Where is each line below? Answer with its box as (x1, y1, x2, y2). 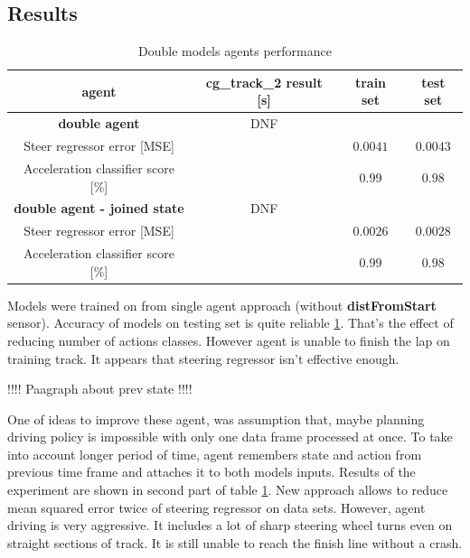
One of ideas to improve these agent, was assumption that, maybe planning (7, 409, 425, 428)
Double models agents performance (138, 42, 332, 60)
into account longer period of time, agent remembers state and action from (7, 444, 422, 463)
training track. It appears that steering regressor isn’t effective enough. (7, 349, 399, 367)
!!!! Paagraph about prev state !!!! (7, 379, 193, 398)
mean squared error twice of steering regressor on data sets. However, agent (7, 498, 426, 516)
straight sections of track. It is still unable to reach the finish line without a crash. (7, 533, 463, 552)
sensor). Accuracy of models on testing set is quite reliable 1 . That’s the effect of (7, 313, 454, 332)
